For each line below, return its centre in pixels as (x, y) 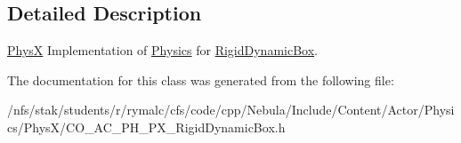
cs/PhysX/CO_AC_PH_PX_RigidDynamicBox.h (146, 127)
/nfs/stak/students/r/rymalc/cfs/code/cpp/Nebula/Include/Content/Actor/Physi (231, 110)
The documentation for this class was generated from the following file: (201, 79)
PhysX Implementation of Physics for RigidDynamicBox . (162, 50)
